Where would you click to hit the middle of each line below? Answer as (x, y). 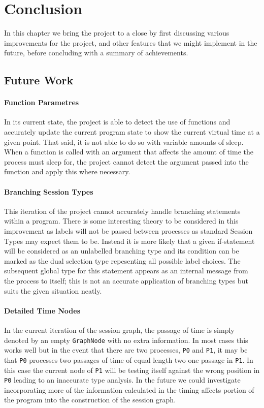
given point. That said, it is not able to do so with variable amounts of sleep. (124, 142)
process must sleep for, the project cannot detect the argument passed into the (126, 161)
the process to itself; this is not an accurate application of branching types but (126, 280)
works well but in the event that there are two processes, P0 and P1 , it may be (126, 350)
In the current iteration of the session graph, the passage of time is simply (119, 329)
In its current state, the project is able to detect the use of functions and (117, 122)
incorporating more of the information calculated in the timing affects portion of (129, 389)
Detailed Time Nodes (42, 310)
